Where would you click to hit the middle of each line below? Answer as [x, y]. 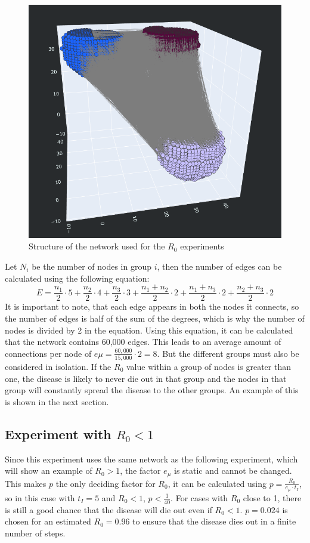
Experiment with [58, 434]
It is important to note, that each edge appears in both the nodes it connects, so [152, 306]
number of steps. [35, 533]
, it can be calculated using [217, 483]
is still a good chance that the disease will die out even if [108, 509]
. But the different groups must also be [228, 353]
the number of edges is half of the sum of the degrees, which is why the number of [155, 318]
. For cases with [199, 497]
